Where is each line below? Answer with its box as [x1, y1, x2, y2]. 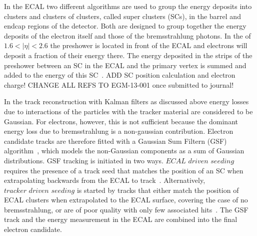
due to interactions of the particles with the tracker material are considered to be [4, 106, 253, 116]
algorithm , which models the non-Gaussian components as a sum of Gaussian [4, 145, 244, 156]
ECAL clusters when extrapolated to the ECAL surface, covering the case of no [4, 194, 248, 205]
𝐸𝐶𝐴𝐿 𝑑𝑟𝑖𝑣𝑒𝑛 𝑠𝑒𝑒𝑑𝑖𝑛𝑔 [165, 157, 234, 165]
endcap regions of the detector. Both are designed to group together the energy [4, 21, 246, 31]
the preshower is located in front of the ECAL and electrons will [50, 40, 247, 51]
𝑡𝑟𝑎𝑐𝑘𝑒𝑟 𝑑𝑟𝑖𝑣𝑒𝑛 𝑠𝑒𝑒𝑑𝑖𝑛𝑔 [4, 187, 75, 194]
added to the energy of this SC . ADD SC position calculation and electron [4, 70, 235, 80]
